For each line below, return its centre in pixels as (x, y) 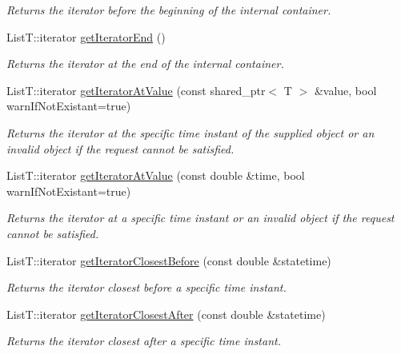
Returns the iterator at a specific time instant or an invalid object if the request (200, 218)
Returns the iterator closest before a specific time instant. (146, 287)
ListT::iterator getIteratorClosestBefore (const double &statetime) (169, 260)
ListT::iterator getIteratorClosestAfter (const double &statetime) (166, 314)
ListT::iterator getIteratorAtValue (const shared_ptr (136, 90)
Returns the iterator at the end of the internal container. (145, 64)
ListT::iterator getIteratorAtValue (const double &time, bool (156, 175)
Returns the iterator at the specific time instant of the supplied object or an (190, 132)
